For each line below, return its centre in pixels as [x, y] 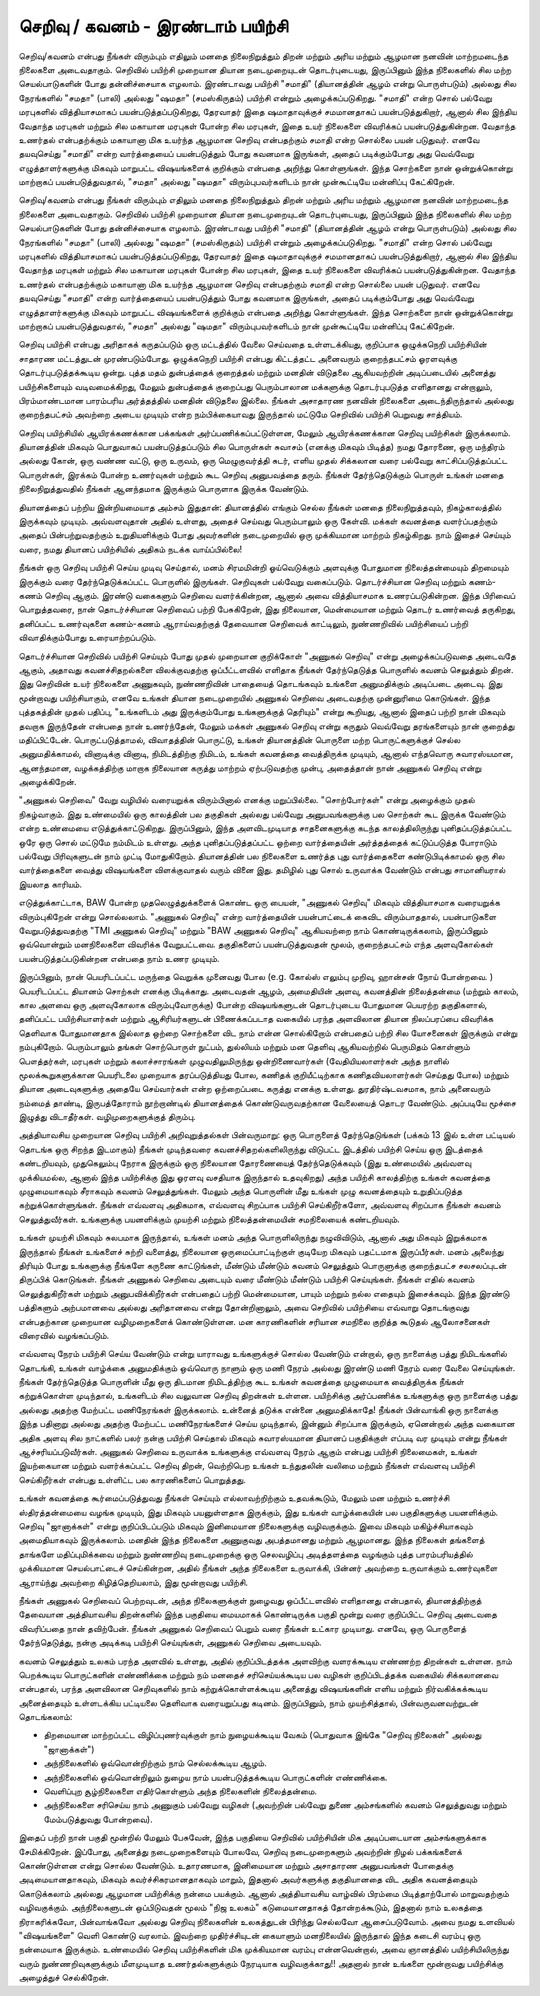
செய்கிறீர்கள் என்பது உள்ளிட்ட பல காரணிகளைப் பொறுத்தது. [132, 1479]
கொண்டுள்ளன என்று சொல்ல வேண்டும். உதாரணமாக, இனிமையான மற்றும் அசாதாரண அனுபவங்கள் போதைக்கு [236, 1865]
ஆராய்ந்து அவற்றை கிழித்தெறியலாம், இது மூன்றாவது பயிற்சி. [133, 1582]
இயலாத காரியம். [50, 884]
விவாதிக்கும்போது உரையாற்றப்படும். [87, 637]
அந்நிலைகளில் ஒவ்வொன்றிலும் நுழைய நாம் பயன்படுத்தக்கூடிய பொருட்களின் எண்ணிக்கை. [215, 1777]
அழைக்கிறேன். [47, 782]
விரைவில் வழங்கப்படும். [64, 1335]
